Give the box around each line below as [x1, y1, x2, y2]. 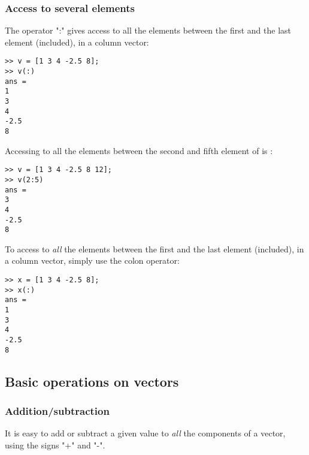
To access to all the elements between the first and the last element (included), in [5, 242, 304, 255]
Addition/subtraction [5, 403, 110, 418]
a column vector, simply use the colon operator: [5, 254, 180, 267]
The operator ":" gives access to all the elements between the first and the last [5, 24, 292, 37]
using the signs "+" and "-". [5, 438, 105, 451]
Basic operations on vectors [5, 372, 179, 390]
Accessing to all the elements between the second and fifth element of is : [5, 144, 273, 156]
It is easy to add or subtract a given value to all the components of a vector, [5, 427, 286, 439]
